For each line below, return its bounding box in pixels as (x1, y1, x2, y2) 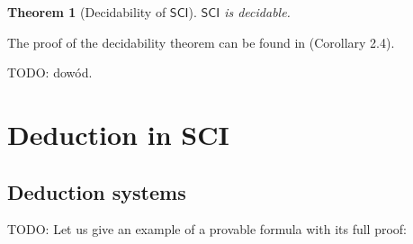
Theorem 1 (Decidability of (7, 3, 166, 21)
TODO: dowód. (7, 63, 93, 82)
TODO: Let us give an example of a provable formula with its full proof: (7, 220, 408, 239)
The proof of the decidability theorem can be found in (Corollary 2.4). (7, 32, 395, 51)
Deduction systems (7, 177, 186, 205)
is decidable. (224, 3, 291, 21)
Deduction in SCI (7, 115, 229, 152)
